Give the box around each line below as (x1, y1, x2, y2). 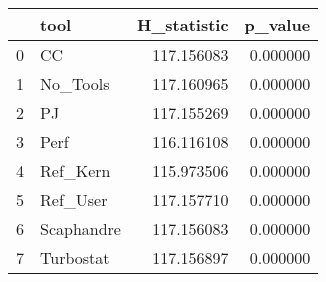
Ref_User (40, 188, 108, 211)
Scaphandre (40, 217, 121, 240)
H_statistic (136, 13, 229, 36)
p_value (244, 13, 311, 36)
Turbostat (40, 246, 110, 269)
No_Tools (40, 72, 110, 95)
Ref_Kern (40, 159, 111, 182)
